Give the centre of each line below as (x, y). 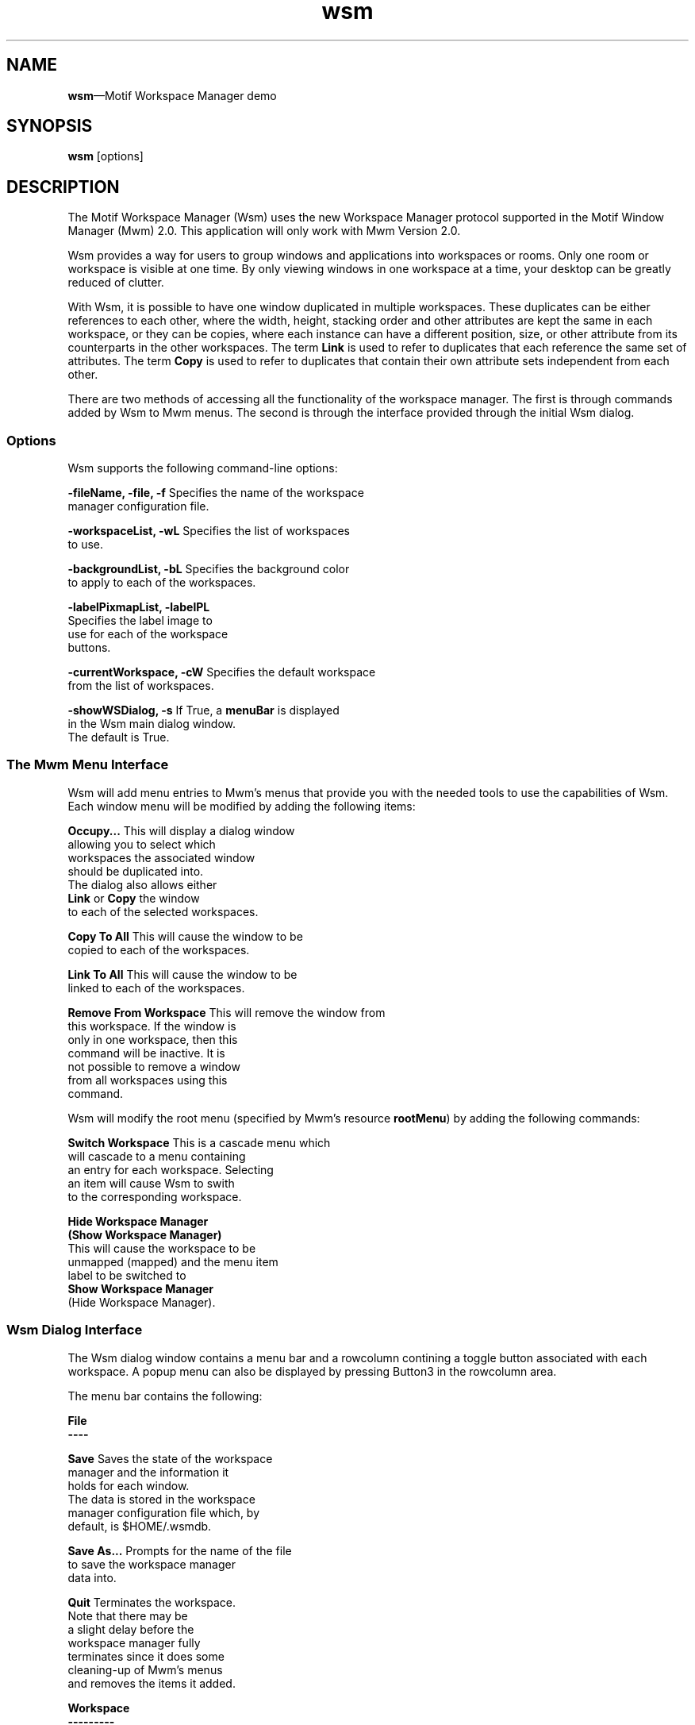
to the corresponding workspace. (155, 1196)
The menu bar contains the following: (165, 1396)
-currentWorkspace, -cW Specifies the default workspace (222, 672)
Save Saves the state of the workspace (170, 1458)
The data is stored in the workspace (161, 1499)
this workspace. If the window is (152, 1026)
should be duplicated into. (136, 871)
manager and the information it (148, 1472)
